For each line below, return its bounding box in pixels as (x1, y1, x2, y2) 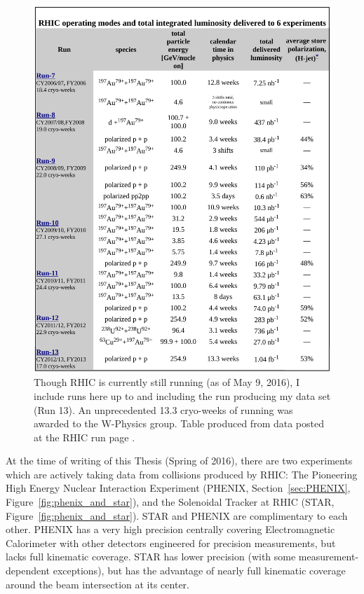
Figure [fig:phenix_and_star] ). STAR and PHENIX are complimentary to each (6, 508, 348, 523)
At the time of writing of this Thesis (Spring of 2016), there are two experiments (6, 453, 353, 468)
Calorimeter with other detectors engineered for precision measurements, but (6, 535, 336, 550)
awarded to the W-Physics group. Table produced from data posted (34, 416, 324, 431)
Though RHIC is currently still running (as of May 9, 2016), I (34, 375, 299, 389)
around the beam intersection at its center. (6, 576, 189, 591)
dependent (6, 563, 50, 578)
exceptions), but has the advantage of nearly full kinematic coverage (53, 563, 346, 578)
